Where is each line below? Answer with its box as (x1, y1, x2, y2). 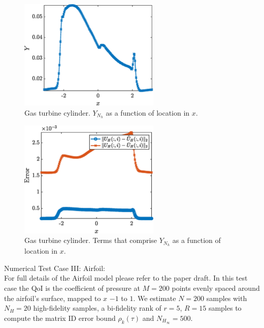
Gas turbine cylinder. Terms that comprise (24, 235, 157, 245)
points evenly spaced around (172, 283, 260, 293)
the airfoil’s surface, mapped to (4, 292, 101, 303)
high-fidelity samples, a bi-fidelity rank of (33, 303, 161, 313)
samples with (206, 292, 247, 303)
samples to (208, 303, 242, 313)
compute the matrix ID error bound (4, 312, 116, 323)
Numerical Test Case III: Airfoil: (4, 262, 105, 273)
